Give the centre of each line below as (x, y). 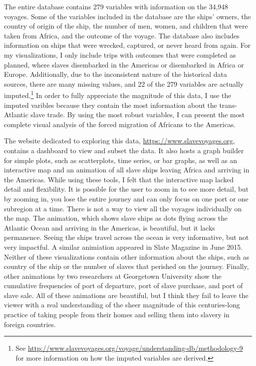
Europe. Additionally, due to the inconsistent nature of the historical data (115, 74)
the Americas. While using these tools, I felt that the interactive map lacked (119, 179)
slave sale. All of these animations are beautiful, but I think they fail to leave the (126, 295)
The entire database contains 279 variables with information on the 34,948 (116, 6)
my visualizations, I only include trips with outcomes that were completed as (120, 54)
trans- (228, 105)
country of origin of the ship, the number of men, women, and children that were (126, 26)
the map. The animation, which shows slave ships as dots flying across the (116, 218)
